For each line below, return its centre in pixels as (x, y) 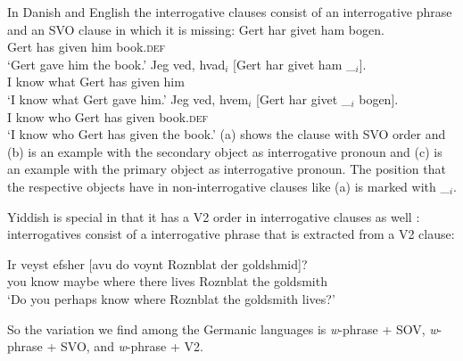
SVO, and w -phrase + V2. (132, 346)
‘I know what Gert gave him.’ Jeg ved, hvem (128, 98)
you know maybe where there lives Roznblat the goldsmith (167, 281)
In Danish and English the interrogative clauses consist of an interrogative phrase (230, 12)
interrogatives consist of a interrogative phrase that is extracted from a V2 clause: (231, 234)
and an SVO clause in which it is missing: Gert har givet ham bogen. (196, 29)
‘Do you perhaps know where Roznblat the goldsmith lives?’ (171, 298)
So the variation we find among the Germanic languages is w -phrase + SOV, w (223, 328)
